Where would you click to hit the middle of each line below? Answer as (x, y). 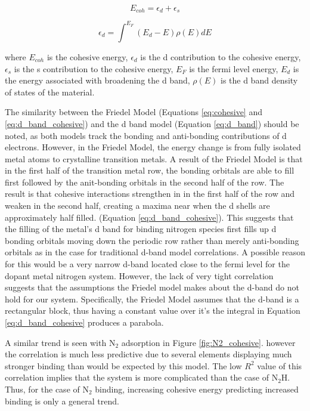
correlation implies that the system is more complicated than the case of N (142, 377)
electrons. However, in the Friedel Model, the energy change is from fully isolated (153, 147)
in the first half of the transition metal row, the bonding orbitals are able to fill (150, 170)
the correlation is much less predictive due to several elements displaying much (148, 354)
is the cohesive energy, (87, 56)
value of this (280, 365)
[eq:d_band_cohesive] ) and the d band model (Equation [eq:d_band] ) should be (152, 123)
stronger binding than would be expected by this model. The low (123, 365)
